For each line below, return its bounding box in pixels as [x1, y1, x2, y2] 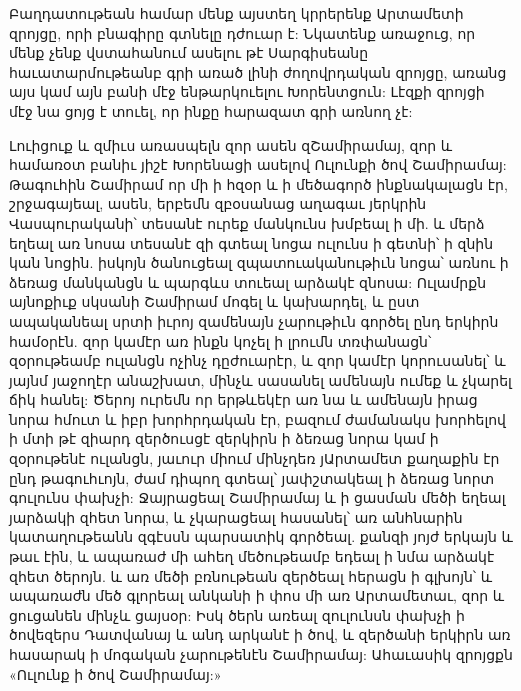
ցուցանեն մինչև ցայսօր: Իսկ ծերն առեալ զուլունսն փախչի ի [9, 604, 465, 625]
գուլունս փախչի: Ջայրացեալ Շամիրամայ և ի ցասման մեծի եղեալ [9, 487, 506, 508]
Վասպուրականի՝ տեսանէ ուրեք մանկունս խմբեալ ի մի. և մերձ [9, 212, 485, 233]
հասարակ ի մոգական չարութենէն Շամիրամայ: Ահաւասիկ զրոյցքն [9, 644, 513, 664]
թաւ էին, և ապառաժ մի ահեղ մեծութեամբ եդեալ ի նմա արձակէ [9, 546, 495, 567]
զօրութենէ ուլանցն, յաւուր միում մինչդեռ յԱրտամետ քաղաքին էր [9, 448, 500, 469]
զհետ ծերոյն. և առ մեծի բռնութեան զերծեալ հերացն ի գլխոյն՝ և [9, 565, 493, 586]
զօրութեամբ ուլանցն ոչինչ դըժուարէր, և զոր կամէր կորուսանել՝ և [9, 350, 506, 371]
